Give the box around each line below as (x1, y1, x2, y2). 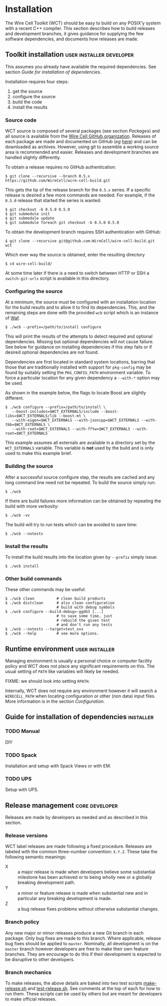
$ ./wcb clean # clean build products (5, 596, 106, 602)
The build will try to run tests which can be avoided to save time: (5, 521, 138, 527)
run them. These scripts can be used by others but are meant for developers (5, 991, 163, 997)
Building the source (5, 463, 53, 470)
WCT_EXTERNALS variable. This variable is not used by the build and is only (5, 445, 154, 451)
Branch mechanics (5, 969, 52, 976)
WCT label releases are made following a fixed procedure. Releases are (5, 843, 152, 849)
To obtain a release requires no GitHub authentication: (5, 164, 116, 170)
